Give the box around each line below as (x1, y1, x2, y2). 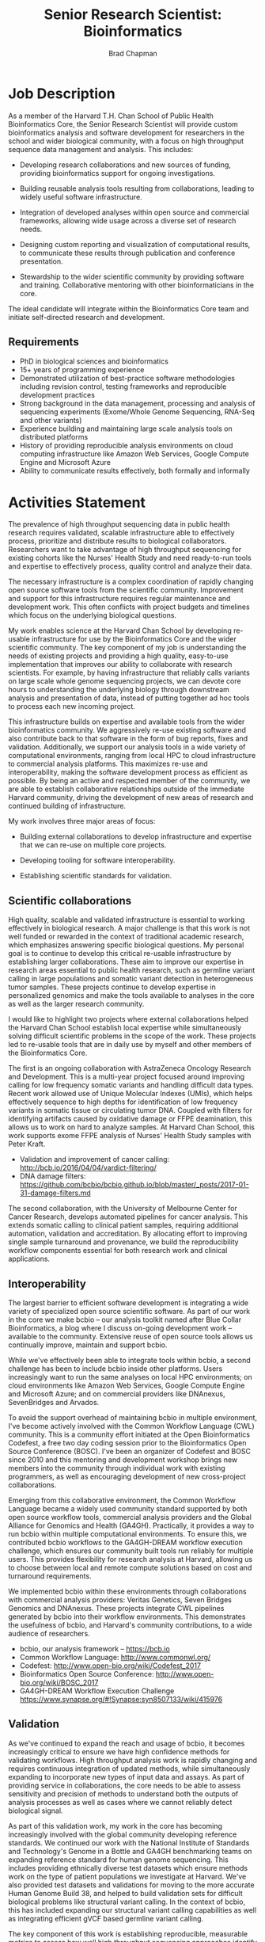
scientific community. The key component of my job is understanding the (8, 643, 247, 653)
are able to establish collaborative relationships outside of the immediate (8, 784, 245, 794)
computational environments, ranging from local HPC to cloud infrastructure (8, 751, 256, 760)
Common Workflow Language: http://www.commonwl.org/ (19, 1653, 211, 1662)
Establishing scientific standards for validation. (19, 871, 172, 881)
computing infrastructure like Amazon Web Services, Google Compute (19, 449, 249, 459)
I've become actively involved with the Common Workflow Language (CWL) (8, 1422, 255, 1431)
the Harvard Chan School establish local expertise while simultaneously (8, 1023, 242, 1033)
